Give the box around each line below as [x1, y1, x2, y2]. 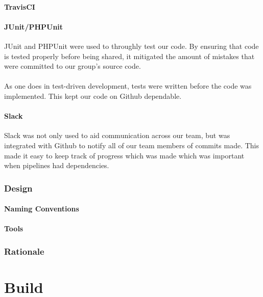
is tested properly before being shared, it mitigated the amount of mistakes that [4, 50, 255, 61]
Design [4, 181, 33, 194]
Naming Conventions [4, 203, 79, 214]
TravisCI [4, 1, 35, 12]
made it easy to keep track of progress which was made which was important [4, 150, 245, 160]
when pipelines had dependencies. [4, 160, 109, 171]
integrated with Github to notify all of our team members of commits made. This [4, 140, 259, 150]
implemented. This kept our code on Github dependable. [4, 90, 182, 101]
